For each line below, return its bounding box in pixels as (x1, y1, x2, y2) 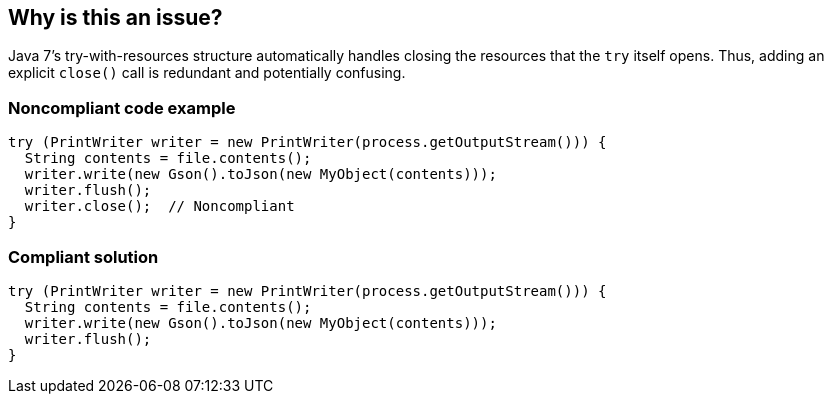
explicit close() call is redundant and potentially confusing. (8, 64, 406, 82)
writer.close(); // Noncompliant (24, 198, 295, 215)
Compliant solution (8, 246, 159, 267)
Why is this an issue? (8, 5, 223, 30)
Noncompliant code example (8, 97, 236, 118)
